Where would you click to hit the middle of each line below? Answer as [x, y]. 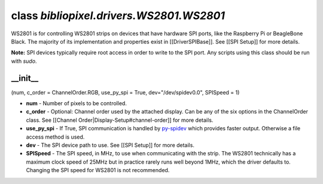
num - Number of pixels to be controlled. [76, 103]
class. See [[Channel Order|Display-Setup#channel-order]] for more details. [120, 120]
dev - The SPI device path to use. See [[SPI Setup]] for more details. [110, 145]
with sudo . [24, 61]
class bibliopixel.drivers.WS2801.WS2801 [118, 16]
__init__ [25, 78]
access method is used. [55, 137]
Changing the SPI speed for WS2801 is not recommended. [98, 170]
